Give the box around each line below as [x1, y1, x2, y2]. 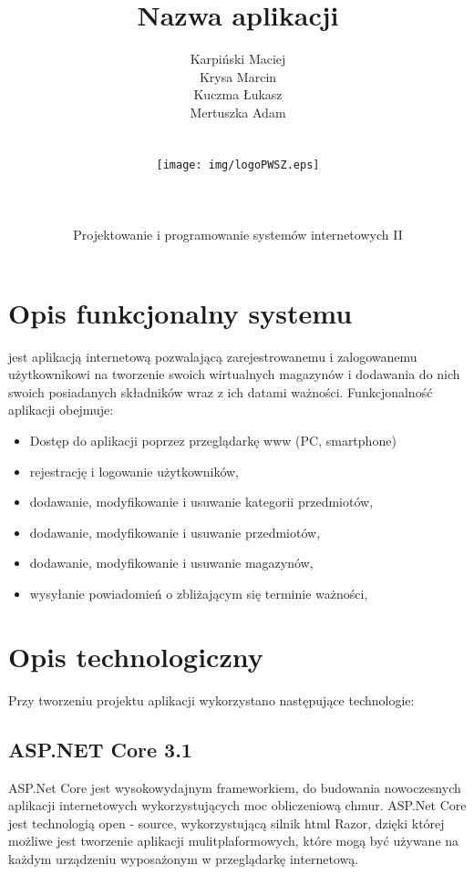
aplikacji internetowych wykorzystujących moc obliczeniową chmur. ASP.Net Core [8, 796, 467, 815]
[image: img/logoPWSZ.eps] [156, 158, 320, 171]
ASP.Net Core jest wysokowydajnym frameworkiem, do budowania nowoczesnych [8, 777, 461, 797]
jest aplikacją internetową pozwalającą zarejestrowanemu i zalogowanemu [8, 346, 417, 365]
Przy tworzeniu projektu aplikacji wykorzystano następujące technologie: [8, 690, 415, 709]
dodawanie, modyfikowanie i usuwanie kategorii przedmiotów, [29, 492, 374, 511]
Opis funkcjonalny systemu [8, 293, 353, 331]
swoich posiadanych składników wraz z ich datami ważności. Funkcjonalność [8, 382, 433, 401]
